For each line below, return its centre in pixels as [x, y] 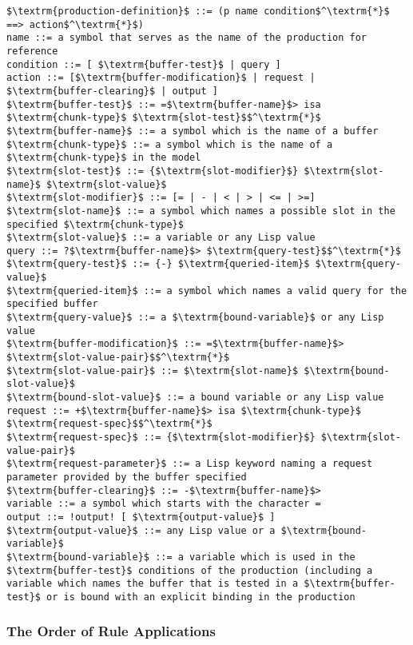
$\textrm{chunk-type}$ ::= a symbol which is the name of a [170, 144]
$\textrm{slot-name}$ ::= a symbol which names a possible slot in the [201, 211]
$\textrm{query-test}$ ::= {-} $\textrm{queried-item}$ [158, 264]
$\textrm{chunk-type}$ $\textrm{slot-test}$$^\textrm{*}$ [164, 118]
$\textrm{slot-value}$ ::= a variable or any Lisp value [161, 238]
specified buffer [52, 304]
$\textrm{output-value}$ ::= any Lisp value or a [141, 530]
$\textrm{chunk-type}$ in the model [104, 158]
